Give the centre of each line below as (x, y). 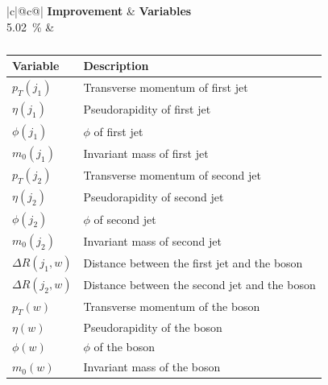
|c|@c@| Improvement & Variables (99, 10)
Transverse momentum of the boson (172, 306)
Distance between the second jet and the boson (199, 285)
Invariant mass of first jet (146, 153)
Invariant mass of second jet (152, 240)
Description (116, 66)
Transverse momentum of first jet (166, 87)
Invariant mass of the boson (152, 367)
